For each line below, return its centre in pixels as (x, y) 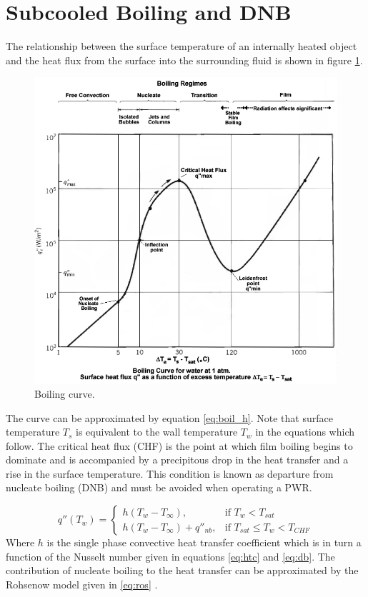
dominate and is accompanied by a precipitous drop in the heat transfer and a (177, 460)
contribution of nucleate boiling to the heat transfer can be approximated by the (182, 570)
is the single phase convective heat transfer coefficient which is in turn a (204, 542)
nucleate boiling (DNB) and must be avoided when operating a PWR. (159, 487)
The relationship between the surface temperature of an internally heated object (181, 46)
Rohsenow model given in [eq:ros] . (82, 584)
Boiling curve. (65, 393)
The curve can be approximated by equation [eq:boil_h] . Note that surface (169, 417)
